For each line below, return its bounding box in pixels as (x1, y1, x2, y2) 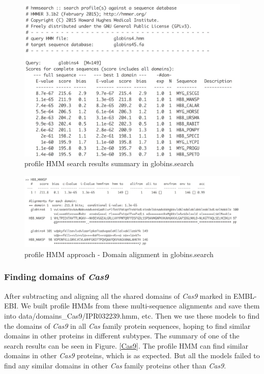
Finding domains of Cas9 (4, 270, 109, 283)
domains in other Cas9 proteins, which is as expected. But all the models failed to (4, 350, 260, 361)
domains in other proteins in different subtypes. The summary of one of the (4, 330, 240, 341)
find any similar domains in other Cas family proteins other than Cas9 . (4, 360, 226, 370)
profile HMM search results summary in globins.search (24, 158, 194, 169)
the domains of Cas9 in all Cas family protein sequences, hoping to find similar (4, 320, 251, 331)
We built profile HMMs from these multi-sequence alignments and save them (21, 300, 260, 311)
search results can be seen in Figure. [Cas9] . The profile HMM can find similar (4, 340, 248, 351)
